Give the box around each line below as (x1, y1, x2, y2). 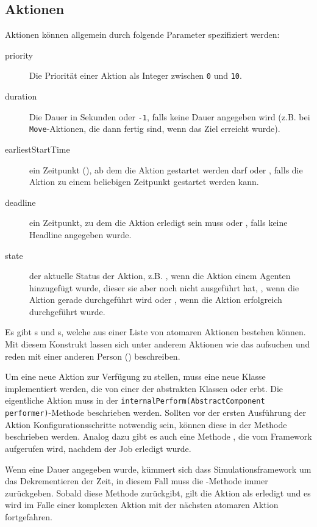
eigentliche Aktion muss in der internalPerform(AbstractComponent (5, 394, 265, 407)
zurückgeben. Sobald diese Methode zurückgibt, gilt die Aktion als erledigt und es (5, 486, 311, 499)
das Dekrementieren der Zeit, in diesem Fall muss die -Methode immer (5, 474, 268, 487)
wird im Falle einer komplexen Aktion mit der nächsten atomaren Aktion (5, 498, 279, 511)
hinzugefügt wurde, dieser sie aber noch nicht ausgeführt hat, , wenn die (29, 281, 299, 294)
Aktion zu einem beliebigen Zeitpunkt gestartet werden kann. (29, 175, 259, 188)
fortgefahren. (5, 510, 52, 523)
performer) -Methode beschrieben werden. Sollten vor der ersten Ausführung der (5, 406, 307, 419)
